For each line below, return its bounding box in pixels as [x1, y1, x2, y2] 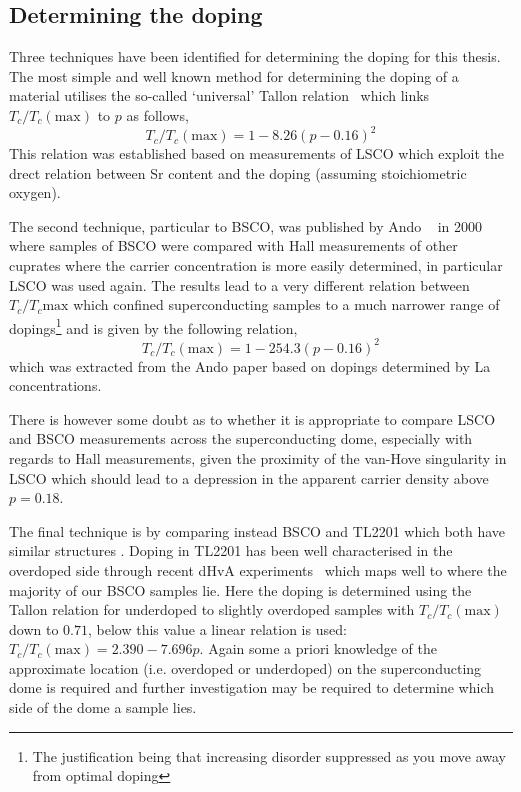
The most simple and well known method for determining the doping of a [9, 65, 459, 86]
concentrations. [9, 375, 102, 396]
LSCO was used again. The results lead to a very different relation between [9, 274, 470, 295]
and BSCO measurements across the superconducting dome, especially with [9, 428, 473, 449]
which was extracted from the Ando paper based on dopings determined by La [9, 355, 491, 376]
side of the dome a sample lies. [9, 697, 197, 718]
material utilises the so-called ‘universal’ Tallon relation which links [9, 85, 430, 106]
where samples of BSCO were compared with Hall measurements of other [9, 235, 458, 256]
